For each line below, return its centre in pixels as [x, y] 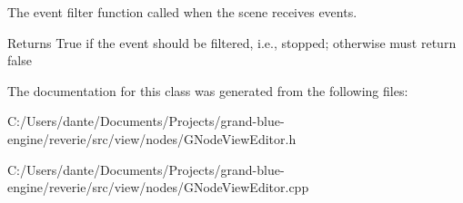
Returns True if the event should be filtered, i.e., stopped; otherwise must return [232, 42]
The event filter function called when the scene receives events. [182, 12]
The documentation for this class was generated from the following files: [208, 90]
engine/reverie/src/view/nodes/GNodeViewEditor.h [152, 138]
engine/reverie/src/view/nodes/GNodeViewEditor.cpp [158, 187]
